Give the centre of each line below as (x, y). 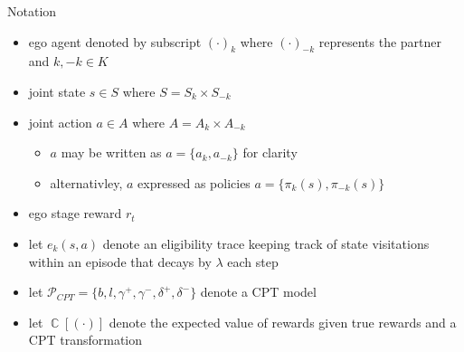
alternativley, (86, 182)
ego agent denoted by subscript (115, 41)
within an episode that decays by (120, 261)
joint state (57, 91)
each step (253, 261)
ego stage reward (75, 213)
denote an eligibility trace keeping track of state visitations (266, 243)
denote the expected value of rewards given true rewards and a (283, 322)
